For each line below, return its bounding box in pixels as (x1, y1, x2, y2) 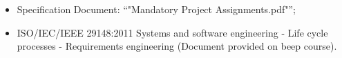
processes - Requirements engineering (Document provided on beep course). (17, 39, 337, 53)
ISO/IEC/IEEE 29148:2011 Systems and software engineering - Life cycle (17, 25, 328, 39)
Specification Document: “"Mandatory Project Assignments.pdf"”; (17, 2, 296, 16)
